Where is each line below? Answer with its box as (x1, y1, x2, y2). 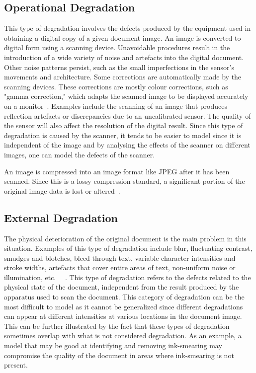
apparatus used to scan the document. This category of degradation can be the (4, 292, 245, 302)
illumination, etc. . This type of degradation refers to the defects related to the (4, 272, 251, 282)
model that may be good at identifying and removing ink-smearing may (4, 340, 222, 351)
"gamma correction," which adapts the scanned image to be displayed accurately (4, 91, 249, 101)
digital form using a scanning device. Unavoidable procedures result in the (4, 42, 230, 53)
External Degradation (4, 210, 118, 225)
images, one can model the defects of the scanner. (4, 149, 155, 159)
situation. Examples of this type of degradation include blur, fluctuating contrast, (4, 243, 253, 253)
